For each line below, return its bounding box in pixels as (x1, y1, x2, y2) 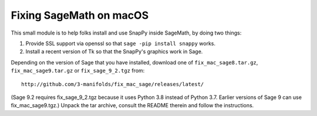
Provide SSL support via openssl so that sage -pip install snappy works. (25, 40, 216, 47)
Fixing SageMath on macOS (11, 9, 149, 22)
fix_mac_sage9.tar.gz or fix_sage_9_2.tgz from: (11, 67, 145, 74)
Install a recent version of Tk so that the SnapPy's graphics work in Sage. (25, 48, 203, 55)
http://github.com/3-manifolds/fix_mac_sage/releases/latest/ (21, 81, 204, 87)
